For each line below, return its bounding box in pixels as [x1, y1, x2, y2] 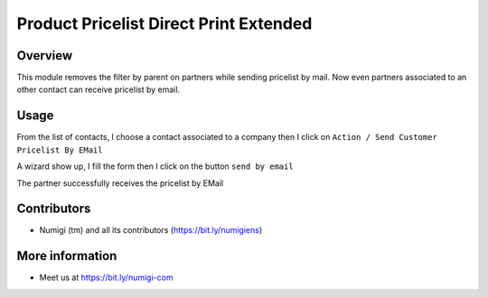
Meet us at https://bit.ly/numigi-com [39, 272, 174, 283]
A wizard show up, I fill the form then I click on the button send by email [16, 161, 294, 172]
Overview [16, 48, 73, 63]
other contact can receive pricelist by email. [16, 84, 181, 95]
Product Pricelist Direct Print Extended [16, 14, 313, 33]
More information [16, 248, 117, 264]
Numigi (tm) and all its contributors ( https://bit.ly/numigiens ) [39, 225, 263, 236]
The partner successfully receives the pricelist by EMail [16, 177, 224, 189]
